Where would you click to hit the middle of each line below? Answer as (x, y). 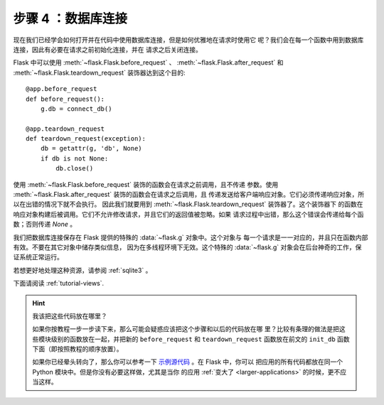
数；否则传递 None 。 (45, 225)
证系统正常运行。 (38, 257)
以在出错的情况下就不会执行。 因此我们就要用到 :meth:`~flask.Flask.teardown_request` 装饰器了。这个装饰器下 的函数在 (188, 204)
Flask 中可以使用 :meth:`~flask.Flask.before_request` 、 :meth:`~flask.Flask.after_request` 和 (148, 63)
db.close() (75, 168)
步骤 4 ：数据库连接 (70, 18)
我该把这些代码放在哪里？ (70, 315)
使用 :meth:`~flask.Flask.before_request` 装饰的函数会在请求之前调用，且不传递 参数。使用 (146, 184)
